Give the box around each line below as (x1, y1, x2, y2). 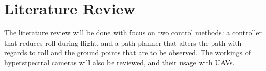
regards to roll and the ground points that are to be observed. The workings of (4, 47, 251, 58)
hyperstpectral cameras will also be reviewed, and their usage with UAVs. (4, 57, 235, 67)
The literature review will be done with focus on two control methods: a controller (4, 27, 262, 38)
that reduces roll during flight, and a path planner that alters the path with (4, 37, 242, 48)
